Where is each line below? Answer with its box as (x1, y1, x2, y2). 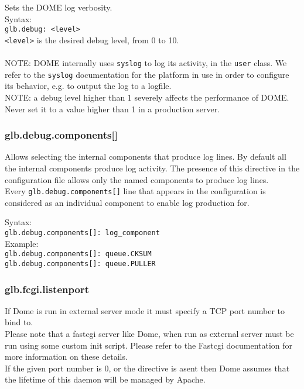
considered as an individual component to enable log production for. (5, 196, 250, 208)
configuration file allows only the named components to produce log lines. (5, 173, 269, 185)
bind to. (5, 316, 33, 328)
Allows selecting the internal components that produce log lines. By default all (5, 150, 286, 163)
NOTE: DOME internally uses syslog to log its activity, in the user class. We (5, 57, 287, 69)
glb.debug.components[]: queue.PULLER (5, 259, 156, 268)
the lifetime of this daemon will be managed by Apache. (5, 373, 206, 385)
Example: (5, 237, 39, 249)
